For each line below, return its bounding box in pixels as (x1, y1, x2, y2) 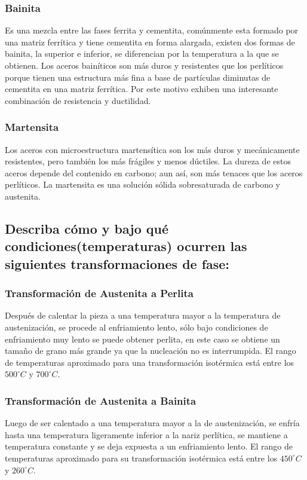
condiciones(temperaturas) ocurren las (5, 237, 247, 255)
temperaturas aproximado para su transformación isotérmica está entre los (5, 451, 278, 464)
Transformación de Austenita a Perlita (5, 286, 194, 301)
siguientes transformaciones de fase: (5, 254, 230, 273)
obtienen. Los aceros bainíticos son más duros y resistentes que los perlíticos (5, 59, 284, 71)
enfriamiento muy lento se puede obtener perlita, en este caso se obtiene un (5, 332, 280, 345)
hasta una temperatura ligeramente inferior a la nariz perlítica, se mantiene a (5, 428, 288, 441)
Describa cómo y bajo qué (5, 219, 169, 237)
